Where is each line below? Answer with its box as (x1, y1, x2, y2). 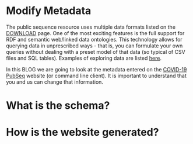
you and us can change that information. (6, 78, 104, 85)
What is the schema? (6, 99, 110, 112)
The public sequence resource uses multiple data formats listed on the (6, 23, 176, 30)
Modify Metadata (6, 4, 92, 18)
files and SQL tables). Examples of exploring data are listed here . (6, 54, 162, 61)
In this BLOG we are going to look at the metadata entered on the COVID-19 (6, 66, 187, 73)
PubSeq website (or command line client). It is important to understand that (6, 72, 187, 79)
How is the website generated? (6, 126, 159, 139)
